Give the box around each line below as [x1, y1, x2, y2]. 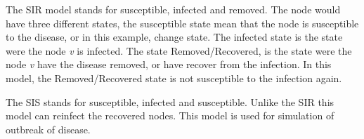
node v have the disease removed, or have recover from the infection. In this [6, 57, 332, 72]
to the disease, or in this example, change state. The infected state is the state [6, 29, 343, 44]
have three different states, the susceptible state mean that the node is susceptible [6, 15, 359, 30]
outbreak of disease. [6, 121, 91, 136]
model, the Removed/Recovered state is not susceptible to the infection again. [6, 70, 342, 85]
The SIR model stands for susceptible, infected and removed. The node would [6, 2, 341, 16]
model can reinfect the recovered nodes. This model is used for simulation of [6, 108, 334, 123]
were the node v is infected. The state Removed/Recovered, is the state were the [6, 43, 352, 58]
